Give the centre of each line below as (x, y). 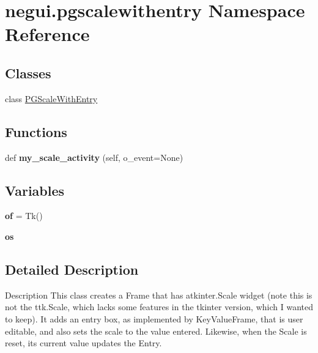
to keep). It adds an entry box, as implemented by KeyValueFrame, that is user (154, 318)
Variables (35, 190)
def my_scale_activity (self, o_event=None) (94, 157)
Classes (28, 72)
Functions (36, 131)
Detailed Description (72, 269)
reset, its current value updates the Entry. (83, 343)
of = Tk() (24, 216)
